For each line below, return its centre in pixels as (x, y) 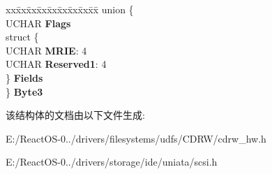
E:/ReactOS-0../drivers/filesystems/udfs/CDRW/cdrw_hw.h (136, 138)
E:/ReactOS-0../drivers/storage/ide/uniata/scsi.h (112, 162)
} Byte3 (24, 91)
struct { (22, 37)
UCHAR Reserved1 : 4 (56, 64)
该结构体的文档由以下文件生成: (75, 115)
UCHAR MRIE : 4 (46, 50)
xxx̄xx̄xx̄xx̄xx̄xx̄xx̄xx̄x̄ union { (70, 9)
